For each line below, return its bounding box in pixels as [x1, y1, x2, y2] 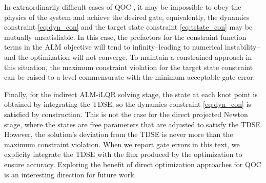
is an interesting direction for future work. [4, 169, 136, 179]
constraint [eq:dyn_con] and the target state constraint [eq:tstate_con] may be [4, 21, 253, 32]
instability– [224, 41, 260, 52]
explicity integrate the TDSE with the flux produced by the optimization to [4, 149, 242, 159]
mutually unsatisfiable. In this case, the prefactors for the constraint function [4, 31, 247, 42]
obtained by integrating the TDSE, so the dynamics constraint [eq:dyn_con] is [4, 99, 251, 109]
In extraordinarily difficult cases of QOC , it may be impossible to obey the [4, 2, 241, 12]
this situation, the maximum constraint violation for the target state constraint [4, 61, 253, 72]
